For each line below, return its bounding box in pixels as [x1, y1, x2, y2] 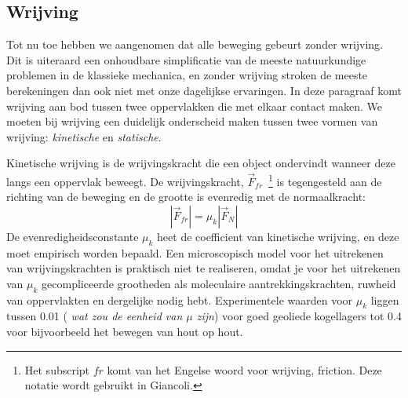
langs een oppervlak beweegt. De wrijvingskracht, [6, 173, 244, 189]
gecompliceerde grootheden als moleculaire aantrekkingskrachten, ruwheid [42, 275, 396, 291]
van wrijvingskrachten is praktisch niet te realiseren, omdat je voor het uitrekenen [6, 260, 401, 276]
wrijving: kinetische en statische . [6, 128, 162, 144]
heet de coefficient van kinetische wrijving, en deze [157, 228, 399, 244]
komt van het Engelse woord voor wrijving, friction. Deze [107, 361, 382, 378]
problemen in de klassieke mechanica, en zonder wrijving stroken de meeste [6, 67, 368, 83]
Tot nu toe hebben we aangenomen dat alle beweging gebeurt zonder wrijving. [6, 36, 384, 53]
